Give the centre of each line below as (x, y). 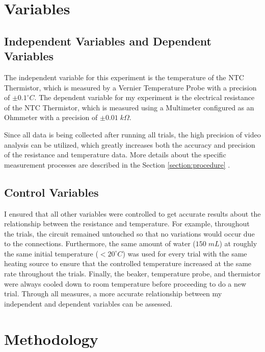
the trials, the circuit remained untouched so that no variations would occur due (129, 233)
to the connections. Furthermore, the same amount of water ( (100, 243)
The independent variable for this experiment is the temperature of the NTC (124, 77)
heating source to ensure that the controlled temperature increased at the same (128, 263)
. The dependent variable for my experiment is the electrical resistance (144, 97)
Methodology (51, 338)
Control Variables (51, 192)
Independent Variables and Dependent (108, 41)
